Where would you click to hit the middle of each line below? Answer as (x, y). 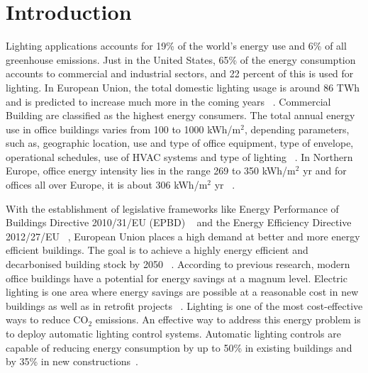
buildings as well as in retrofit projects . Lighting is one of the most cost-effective (184, 305)
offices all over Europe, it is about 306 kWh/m (107, 185)
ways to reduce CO (47, 319)
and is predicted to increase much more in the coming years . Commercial (168, 101)
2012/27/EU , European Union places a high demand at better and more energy (183, 236)
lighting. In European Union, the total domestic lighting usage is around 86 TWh (183, 87)
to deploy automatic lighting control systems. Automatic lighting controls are (173, 333)
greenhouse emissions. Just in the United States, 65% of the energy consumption (181, 59)
